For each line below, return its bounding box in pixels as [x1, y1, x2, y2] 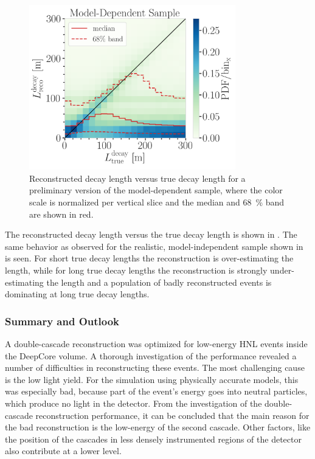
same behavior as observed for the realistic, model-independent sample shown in [5, 240, 303, 252]
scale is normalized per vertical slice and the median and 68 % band [29, 196, 285, 209]
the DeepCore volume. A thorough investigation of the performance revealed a [5, 349, 297, 362]
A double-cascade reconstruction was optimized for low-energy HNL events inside [5, 337, 308, 350]
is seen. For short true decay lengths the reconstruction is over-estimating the [5, 252, 294, 264]
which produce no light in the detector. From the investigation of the [5, 397, 262, 409]
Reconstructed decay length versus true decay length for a [29, 171, 246, 184]
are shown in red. [29, 207, 94, 220]
